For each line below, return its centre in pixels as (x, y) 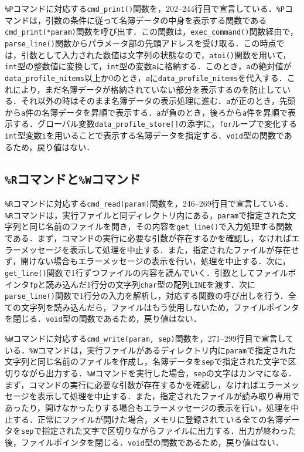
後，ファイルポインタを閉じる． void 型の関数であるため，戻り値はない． (144, 442)
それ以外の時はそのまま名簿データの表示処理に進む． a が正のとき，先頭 (158, 101)
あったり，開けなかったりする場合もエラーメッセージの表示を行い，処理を (148, 407)
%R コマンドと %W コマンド (73, 178)
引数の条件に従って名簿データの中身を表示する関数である (156, 20)
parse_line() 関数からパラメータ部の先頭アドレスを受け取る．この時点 (141, 43)
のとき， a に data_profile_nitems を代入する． (200, 77)
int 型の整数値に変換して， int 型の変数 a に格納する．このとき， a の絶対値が (148, 66)
